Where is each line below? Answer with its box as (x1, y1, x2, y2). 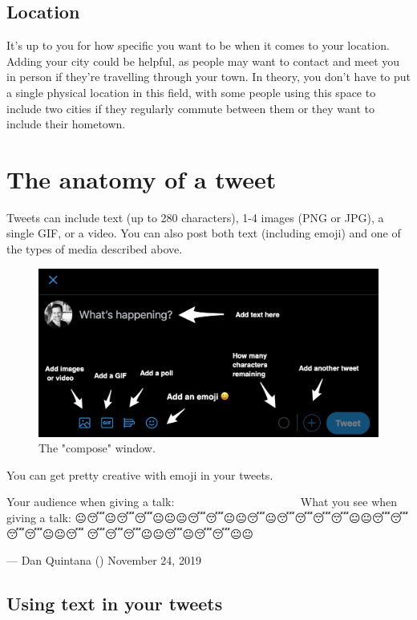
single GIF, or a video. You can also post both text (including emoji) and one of (6, 225, 401, 241)
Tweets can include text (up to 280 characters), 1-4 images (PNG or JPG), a (6, 209, 384, 225)
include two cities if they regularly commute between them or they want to (6, 99, 375, 116)
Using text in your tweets (6, 591, 223, 616)
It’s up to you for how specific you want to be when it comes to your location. (6, 37, 390, 54)
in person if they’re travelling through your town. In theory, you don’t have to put (6, 68, 411, 85)
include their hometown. (6, 115, 126, 132)
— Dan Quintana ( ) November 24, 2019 (6, 552, 201, 569)
